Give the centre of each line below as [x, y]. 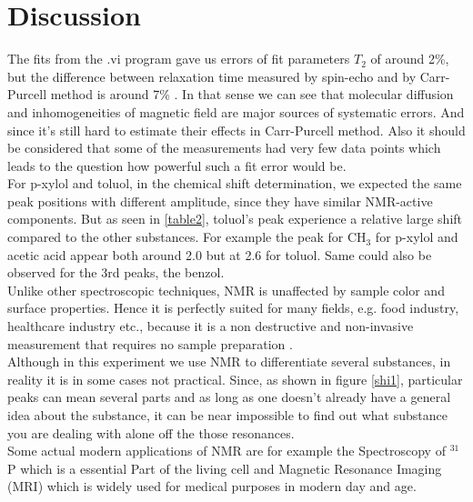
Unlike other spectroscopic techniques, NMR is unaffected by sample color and [226, 290]
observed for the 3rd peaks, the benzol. [116, 272]
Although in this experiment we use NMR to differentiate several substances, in [229, 361]
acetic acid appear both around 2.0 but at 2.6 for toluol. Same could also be [220, 254]
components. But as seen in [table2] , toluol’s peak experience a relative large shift [235, 219]
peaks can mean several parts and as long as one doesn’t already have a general [229, 397]
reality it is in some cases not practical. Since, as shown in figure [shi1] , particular [235, 379]
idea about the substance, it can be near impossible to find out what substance [227, 415]
